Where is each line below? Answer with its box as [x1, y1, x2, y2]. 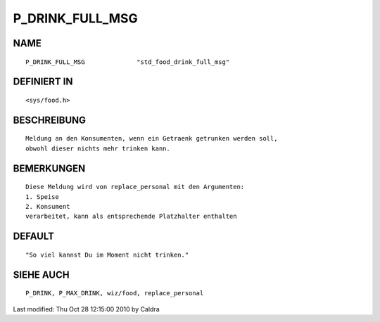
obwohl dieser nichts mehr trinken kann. [25, 144, 170, 153]
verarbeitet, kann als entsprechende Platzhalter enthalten [25, 212, 237, 221]
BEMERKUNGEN [13, 162, 86, 174]
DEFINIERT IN [13, 76, 73, 88]
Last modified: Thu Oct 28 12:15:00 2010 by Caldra [13, 304, 160, 313]
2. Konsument [25, 202, 70, 210]
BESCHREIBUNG [13, 114, 87, 126]
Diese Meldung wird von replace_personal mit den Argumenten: [25, 183, 245, 191]
